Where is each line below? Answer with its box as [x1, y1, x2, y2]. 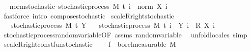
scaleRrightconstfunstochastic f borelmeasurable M [3, 39, 176, 49]
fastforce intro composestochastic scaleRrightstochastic [3, 10, 174, 20]
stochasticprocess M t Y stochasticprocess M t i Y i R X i [10, 20, 215, 30]
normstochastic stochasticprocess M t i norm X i [9, 1, 167, 11]
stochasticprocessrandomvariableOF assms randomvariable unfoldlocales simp [3, 29, 247, 39]
